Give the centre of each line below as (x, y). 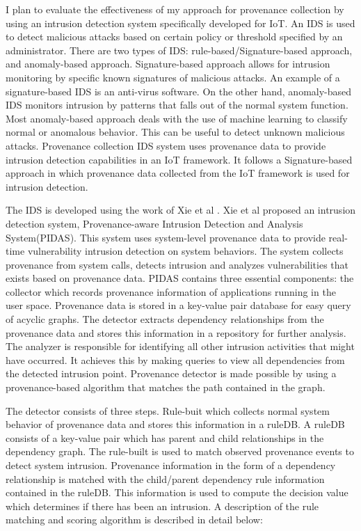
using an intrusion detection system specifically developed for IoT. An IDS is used (180, 23)
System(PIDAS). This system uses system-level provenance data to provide (166, 237)
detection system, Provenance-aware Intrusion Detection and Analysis (154, 223)
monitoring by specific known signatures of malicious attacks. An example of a (173, 77)
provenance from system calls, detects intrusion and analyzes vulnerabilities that (177, 264)
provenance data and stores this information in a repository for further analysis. (176, 332)
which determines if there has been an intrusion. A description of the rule (162, 506)
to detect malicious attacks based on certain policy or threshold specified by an (174, 37)
